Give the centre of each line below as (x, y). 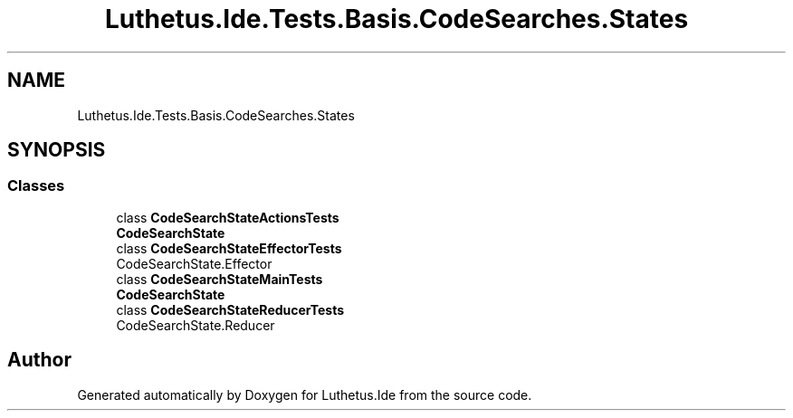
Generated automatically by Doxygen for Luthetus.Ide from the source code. (305, 394)
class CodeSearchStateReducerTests (230, 309)
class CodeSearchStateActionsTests (228, 217)
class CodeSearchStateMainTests (220, 279)
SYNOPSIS (57, 150)
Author (39, 360)
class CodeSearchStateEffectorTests (229, 248)
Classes (36, 186)
